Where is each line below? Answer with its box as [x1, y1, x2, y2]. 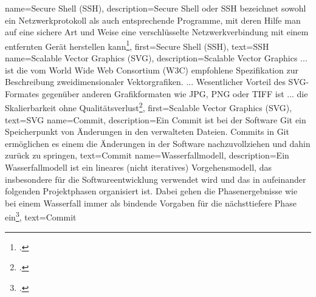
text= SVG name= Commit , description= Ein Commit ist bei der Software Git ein [5, 113, 306, 126]
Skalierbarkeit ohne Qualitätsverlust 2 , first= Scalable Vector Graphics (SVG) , [5, 100, 292, 114]
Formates [5, 87, 39, 100]
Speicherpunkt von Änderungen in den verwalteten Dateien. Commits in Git [5, 125, 289, 138]
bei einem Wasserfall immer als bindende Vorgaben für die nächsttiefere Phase [5, 196, 297, 209]
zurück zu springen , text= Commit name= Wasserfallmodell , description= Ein [5, 149, 289, 162]
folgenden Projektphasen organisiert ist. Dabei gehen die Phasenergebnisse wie [5, 185, 298, 197]
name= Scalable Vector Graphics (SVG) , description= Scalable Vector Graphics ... [5, 52, 307, 64]
